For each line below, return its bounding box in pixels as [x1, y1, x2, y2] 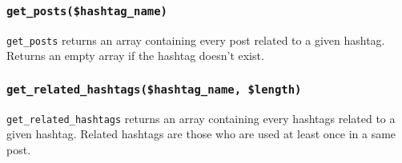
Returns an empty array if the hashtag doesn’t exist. [6, 47, 264, 64]
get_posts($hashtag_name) [6, 4, 167, 18]
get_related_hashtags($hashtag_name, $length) [6, 82, 302, 96]
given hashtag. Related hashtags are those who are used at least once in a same [6, 125, 396, 142]
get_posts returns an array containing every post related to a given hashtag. [6, 31, 385, 48]
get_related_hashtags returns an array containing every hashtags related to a [6, 109, 396, 126]
